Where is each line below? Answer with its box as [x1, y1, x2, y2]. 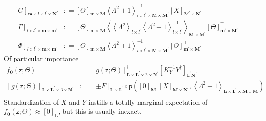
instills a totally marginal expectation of [88, 96, 208, 106]
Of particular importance [4, 53, 78, 63]
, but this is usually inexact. [58, 106, 141, 116]
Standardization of [4, 96, 59, 106]
